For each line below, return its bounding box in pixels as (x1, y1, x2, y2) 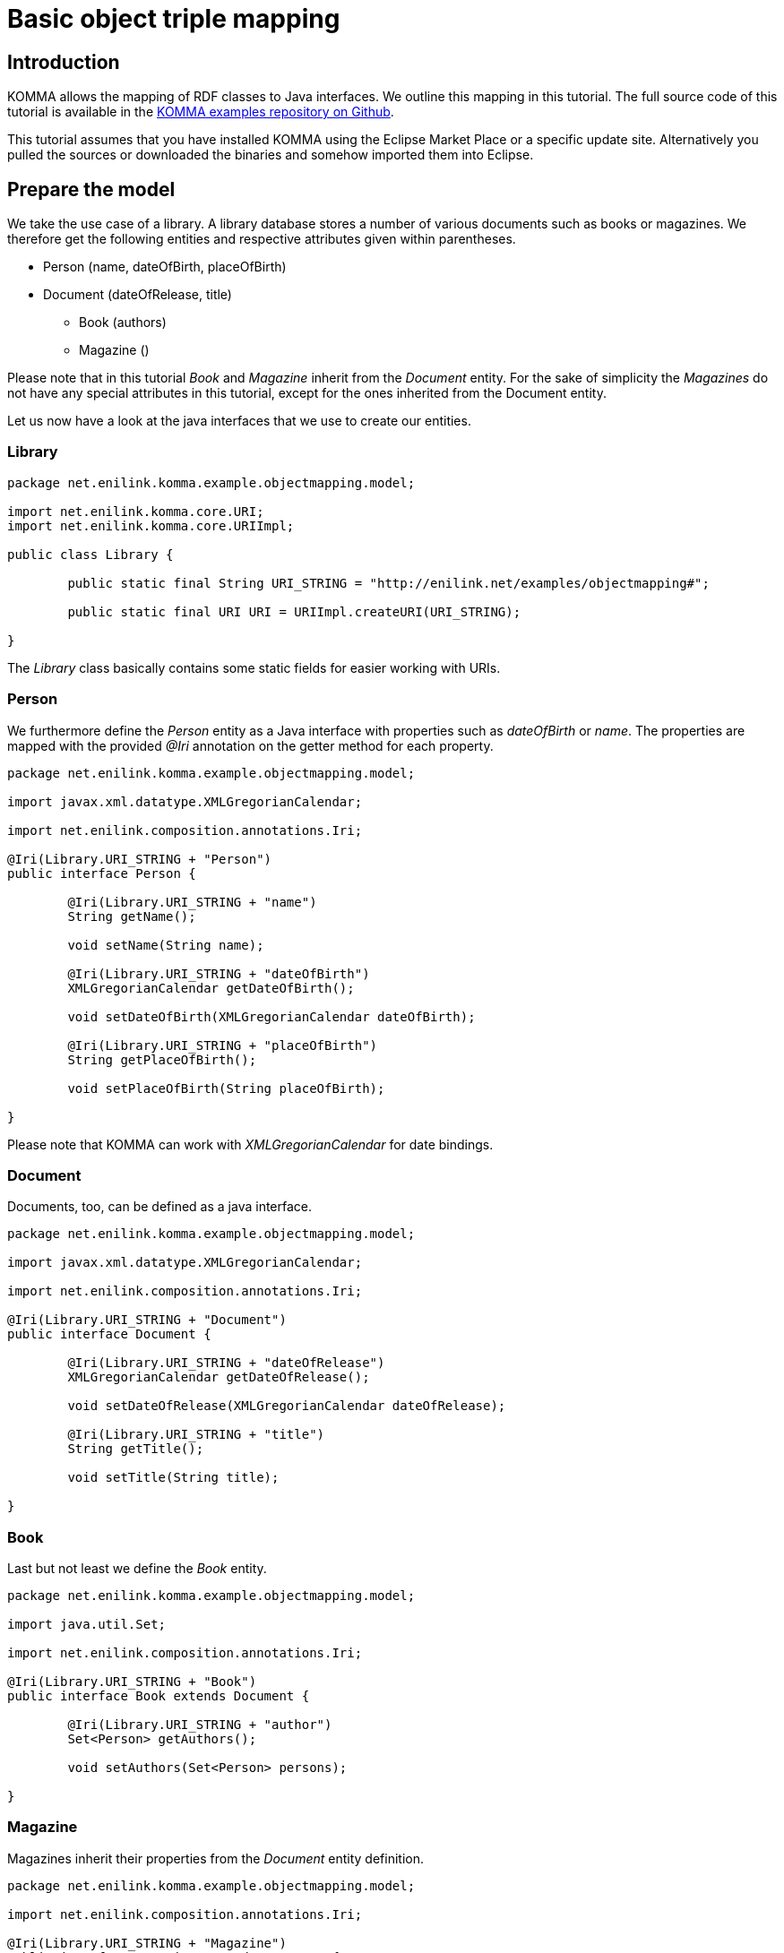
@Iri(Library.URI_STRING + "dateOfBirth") (67, 966, 370, 981)
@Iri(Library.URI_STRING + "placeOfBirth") (67, 1037, 378, 1053)
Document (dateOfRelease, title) (43, 287, 232, 303)
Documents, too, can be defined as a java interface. (7, 1199, 313, 1215)
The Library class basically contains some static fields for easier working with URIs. (7, 659, 501, 675)
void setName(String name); (67, 937, 264, 952)
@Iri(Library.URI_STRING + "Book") (7, 1674, 257, 1690)
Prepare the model (7, 177, 176, 201)
